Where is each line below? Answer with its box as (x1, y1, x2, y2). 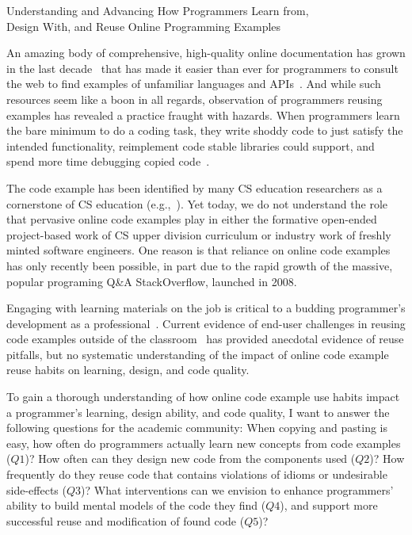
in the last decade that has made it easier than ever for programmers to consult (6, 59, 399, 76)
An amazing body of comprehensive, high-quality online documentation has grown (6, 44, 406, 61)
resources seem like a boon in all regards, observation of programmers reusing (6, 90, 383, 107)
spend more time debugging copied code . (6, 153, 210, 170)
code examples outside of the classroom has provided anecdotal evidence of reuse (6, 331, 404, 347)
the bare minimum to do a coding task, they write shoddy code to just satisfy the (6, 122, 403, 139)
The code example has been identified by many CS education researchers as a (6, 179, 383, 196)
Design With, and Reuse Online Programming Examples (6, 17, 281, 34)
